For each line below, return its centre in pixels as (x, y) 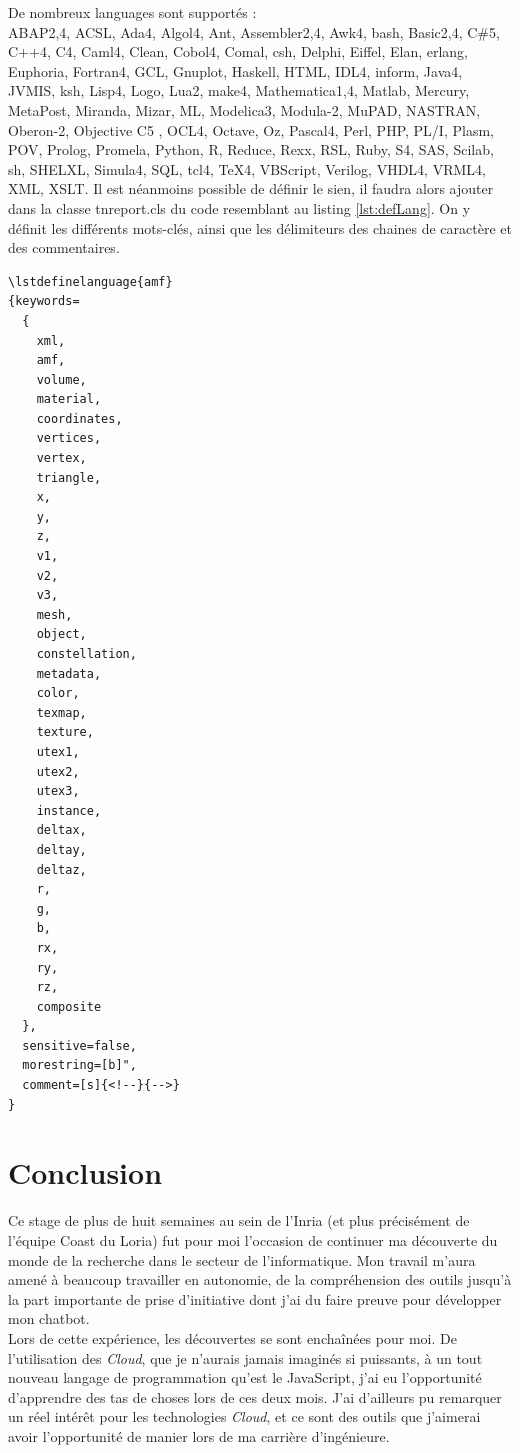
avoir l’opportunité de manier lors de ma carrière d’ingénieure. (199, 1435)
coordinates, (79, 418)
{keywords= (44, 301)
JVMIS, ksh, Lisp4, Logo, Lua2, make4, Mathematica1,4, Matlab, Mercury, (239, 90)
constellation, (86, 654)
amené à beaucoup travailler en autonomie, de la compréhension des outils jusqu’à (260, 1279)
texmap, (61, 712)
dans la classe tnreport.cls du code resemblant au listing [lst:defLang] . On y (239, 207)
